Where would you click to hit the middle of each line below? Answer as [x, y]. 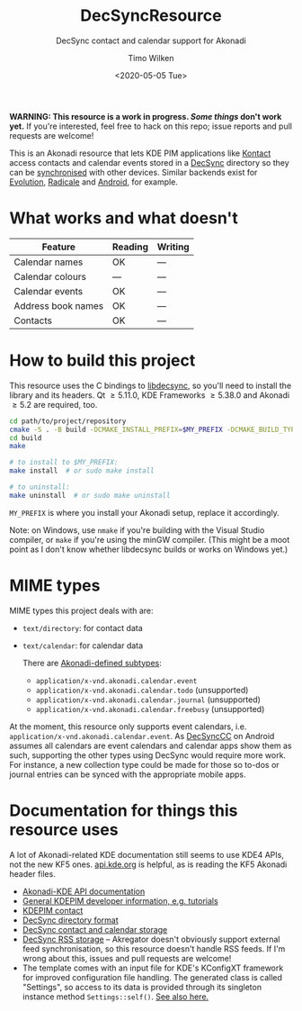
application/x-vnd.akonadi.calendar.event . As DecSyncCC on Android [142, 736]
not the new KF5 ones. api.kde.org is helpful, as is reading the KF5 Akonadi [148, 864]
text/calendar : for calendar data [83, 645]
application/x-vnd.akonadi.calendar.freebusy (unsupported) [150, 709]
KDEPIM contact [53, 910]
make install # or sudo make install [82, 471]
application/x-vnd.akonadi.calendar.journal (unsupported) [148, 700]
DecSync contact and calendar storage [95, 929]
